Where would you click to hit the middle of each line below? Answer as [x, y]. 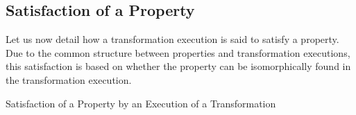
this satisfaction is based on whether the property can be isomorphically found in [178, 66]
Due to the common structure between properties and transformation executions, [178, 52]
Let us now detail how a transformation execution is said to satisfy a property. [172, 39]
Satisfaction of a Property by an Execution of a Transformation [141, 103]
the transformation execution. [69, 79]
